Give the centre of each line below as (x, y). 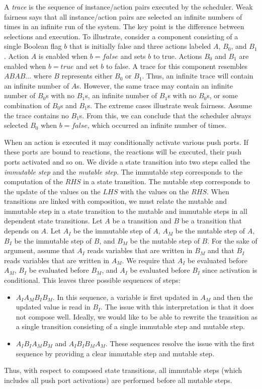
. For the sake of (232, 240)
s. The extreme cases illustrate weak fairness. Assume (169, 105)
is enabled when (63, 56)
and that (221, 250)
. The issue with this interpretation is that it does (177, 307)
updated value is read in (53, 307)
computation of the (34, 181)
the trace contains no (36, 115)
